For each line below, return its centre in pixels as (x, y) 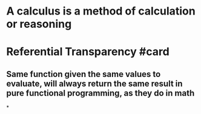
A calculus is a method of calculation (101, 11)
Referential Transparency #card (88, 52)
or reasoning (39, 24)
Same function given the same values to (84, 74)
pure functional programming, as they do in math (100, 93)
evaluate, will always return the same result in (94, 83)
